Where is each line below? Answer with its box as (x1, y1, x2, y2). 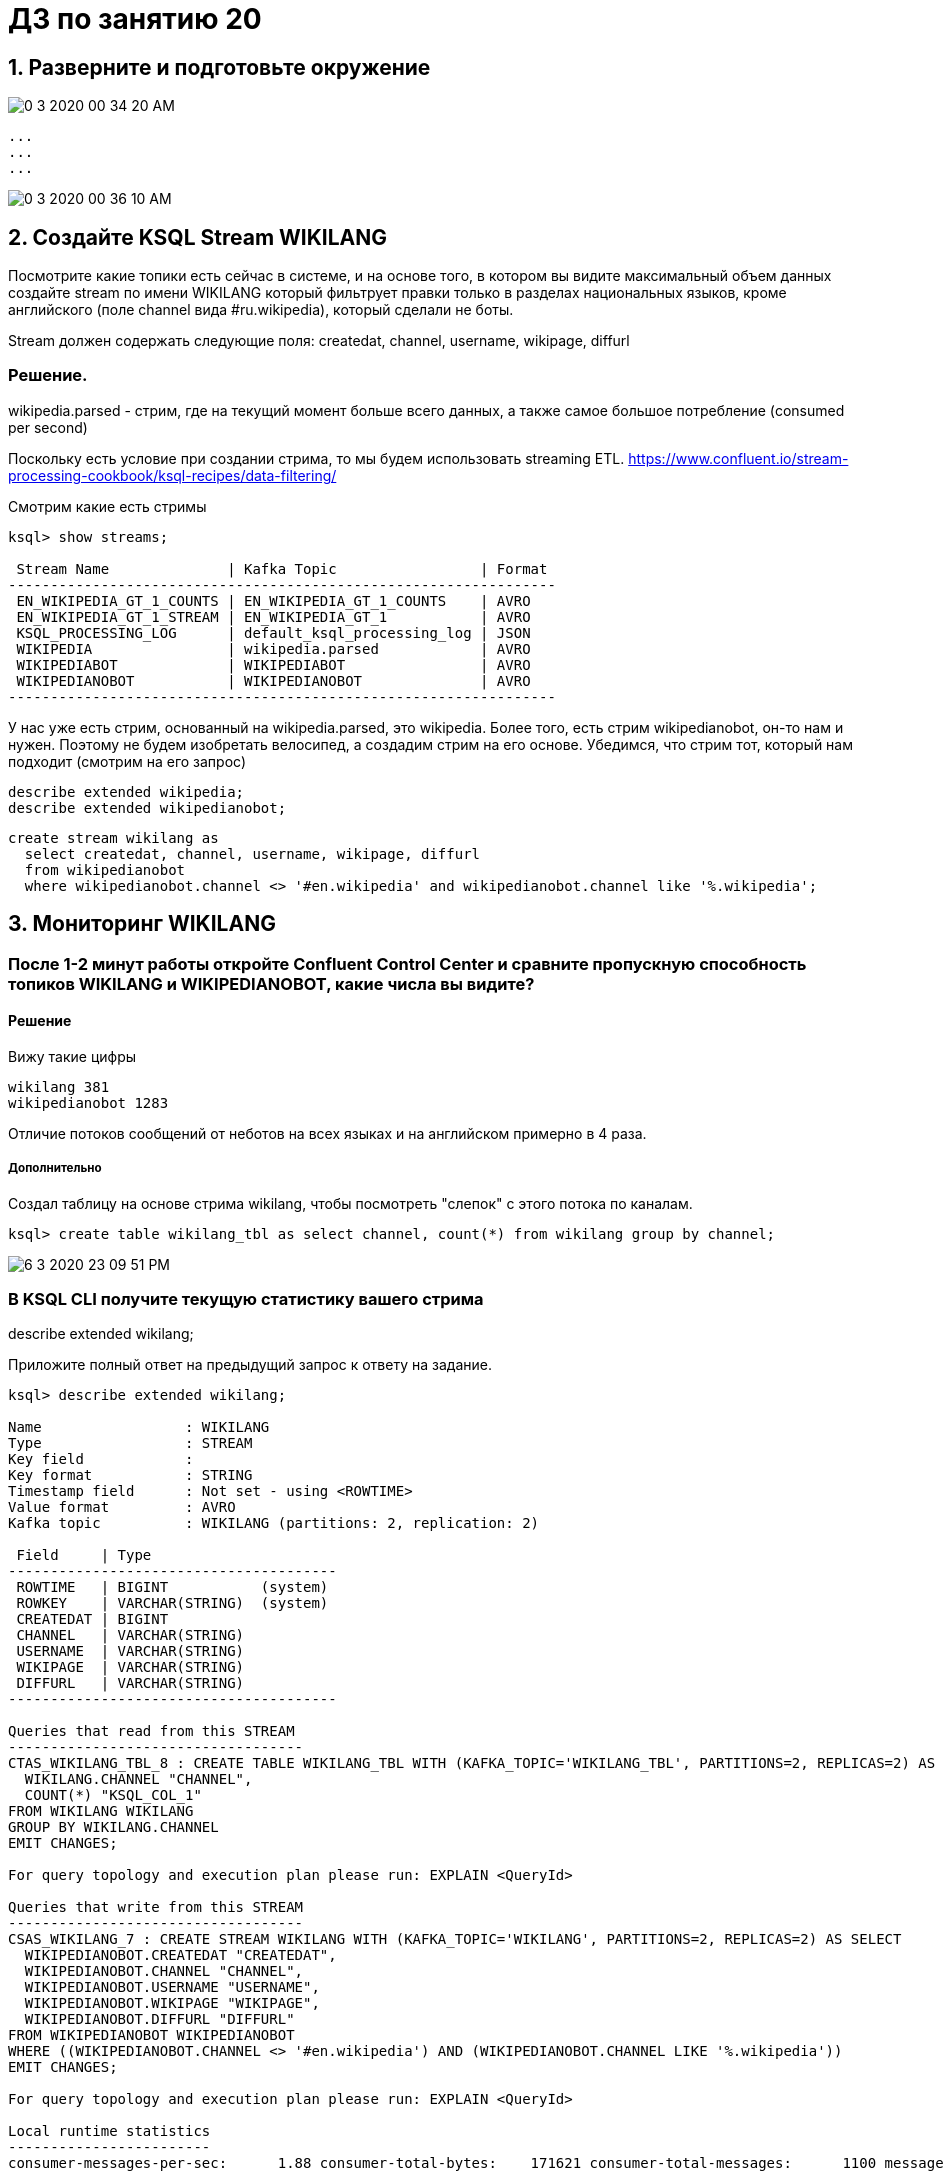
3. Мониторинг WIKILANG (8, 911, 276, 937)
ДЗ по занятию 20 (8, 2, 262, 36)
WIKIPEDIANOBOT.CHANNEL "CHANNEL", (24, 1963, 304, 1980)
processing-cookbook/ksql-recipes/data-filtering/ (8, 466, 337, 484)
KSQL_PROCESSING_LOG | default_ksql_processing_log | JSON (16, 624, 531, 641)
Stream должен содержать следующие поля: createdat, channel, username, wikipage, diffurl (8, 332, 630, 350)
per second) (8, 418, 88, 436)
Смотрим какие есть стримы (8, 497, 207, 515)
